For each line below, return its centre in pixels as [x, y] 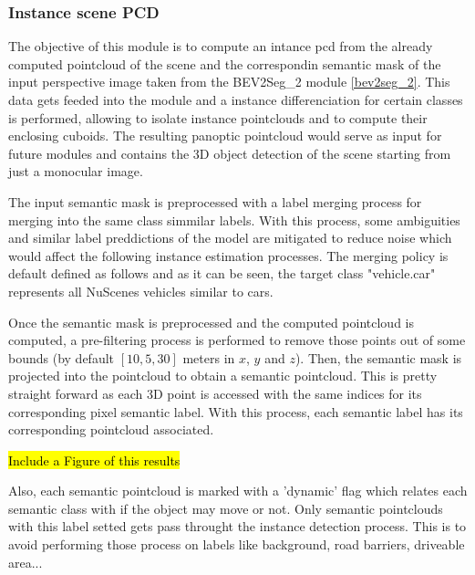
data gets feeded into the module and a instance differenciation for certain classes [236, 99]
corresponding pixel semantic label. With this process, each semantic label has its [236, 411]
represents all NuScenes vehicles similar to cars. [141, 291]
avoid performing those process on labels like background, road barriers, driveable [237, 544]
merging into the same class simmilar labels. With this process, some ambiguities [234, 220]
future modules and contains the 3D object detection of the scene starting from [230, 153]
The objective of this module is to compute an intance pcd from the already [221, 46]
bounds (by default [62, 357]
